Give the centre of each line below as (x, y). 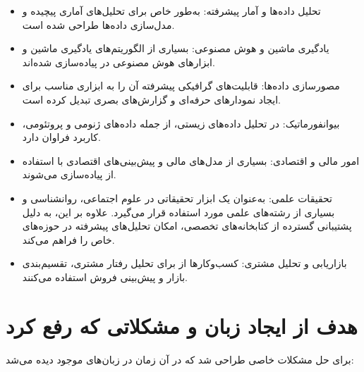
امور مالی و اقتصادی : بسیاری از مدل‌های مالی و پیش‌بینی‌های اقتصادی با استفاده (191, 160)
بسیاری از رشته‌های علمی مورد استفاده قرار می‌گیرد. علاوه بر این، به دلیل (178, 212)
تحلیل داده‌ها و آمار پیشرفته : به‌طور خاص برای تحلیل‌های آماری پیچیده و (171, 11)
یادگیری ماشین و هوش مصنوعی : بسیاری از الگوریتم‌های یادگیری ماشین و (176, 48)
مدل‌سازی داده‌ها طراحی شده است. (98, 24)
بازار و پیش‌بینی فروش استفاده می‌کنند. (105, 277)
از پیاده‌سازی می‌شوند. (69, 174)
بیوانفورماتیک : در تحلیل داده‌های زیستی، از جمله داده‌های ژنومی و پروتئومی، (181, 123)
